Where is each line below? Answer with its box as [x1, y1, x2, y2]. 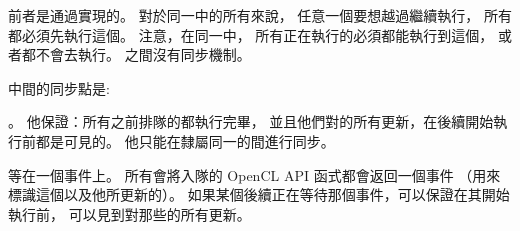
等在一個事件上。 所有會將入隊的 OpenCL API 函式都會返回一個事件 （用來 [8, 164, 501, 185]
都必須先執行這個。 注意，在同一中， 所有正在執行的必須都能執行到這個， [8, 24, 494, 45]
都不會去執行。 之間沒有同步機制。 [21, 44, 251, 65]
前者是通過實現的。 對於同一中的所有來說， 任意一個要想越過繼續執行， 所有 [8, 5, 512, 25]
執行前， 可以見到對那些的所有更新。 [8, 203, 251, 224]
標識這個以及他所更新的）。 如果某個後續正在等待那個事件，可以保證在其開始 [8, 184, 510, 205]
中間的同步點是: [8, 77, 110, 98]
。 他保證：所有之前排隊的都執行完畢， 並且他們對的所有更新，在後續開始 [8, 111, 494, 132]
